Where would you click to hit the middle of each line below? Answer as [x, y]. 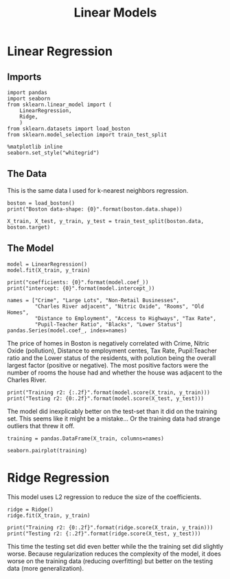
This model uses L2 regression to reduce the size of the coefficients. [104, 496]
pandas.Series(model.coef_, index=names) [67, 330]
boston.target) [29, 227]
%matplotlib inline [35, 147]
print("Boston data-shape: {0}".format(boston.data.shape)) [95, 209]
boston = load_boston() [41, 203]
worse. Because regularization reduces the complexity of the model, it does [114, 554]
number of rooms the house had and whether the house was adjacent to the [115, 372]
